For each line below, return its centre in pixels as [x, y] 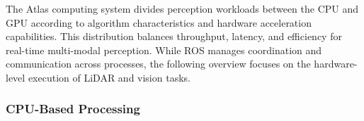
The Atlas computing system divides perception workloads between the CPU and [182, 8]
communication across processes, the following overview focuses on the [158, 64]
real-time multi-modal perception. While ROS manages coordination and [164, 50]
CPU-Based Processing [73, 109]
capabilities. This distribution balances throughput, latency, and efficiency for [174, 36]
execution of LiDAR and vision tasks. [109, 77]
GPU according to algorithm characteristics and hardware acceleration [159, 22]
